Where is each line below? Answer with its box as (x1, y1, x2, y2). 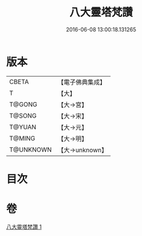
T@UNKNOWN (9, 145, 52, 154)
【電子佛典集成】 (57, 78, 106, 86)
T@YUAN (9, 123, 37, 131)
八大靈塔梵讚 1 (6, 223, 42, 230)
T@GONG (9, 100, 37, 109)
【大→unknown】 (57, 145, 108, 154)
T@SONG (9, 111, 37, 120)
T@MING (9, 134, 35, 142)
